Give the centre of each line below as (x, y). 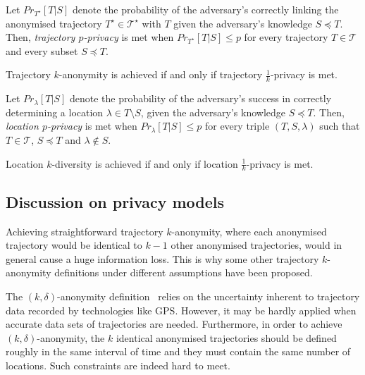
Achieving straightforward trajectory (85, 231)
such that (340, 126)
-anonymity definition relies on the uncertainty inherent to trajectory (209, 296)
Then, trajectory (41, 37)
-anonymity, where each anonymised (249, 231)
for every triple (237, 126)
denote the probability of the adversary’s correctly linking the (205, 9)
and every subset (42, 50)
